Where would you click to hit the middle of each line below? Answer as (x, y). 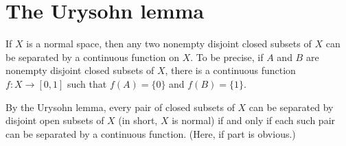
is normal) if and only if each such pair (254, 120)
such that (87, 83)
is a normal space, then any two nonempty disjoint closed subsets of (169, 44)
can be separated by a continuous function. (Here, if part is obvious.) (151, 133)
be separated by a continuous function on (92, 57)
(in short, (138, 120)
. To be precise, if (227, 57)
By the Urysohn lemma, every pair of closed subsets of (120, 107)
